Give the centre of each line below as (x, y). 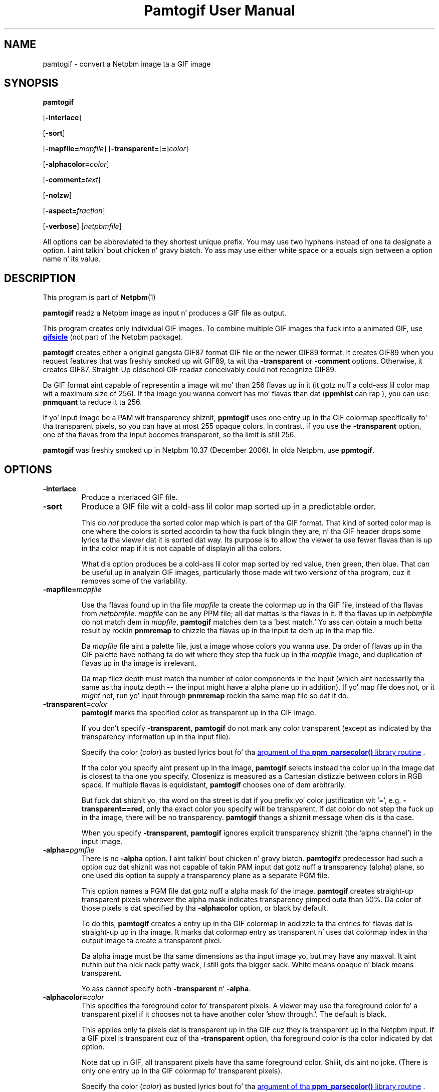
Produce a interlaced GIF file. (130, 497)
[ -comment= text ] (72, 180)
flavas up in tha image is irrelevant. (139, 663)
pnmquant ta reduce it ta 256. (92, 402)
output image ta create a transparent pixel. (152, 941)
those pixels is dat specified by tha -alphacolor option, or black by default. (205, 908)
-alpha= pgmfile (69, 850)
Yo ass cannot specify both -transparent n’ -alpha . (166, 989)
